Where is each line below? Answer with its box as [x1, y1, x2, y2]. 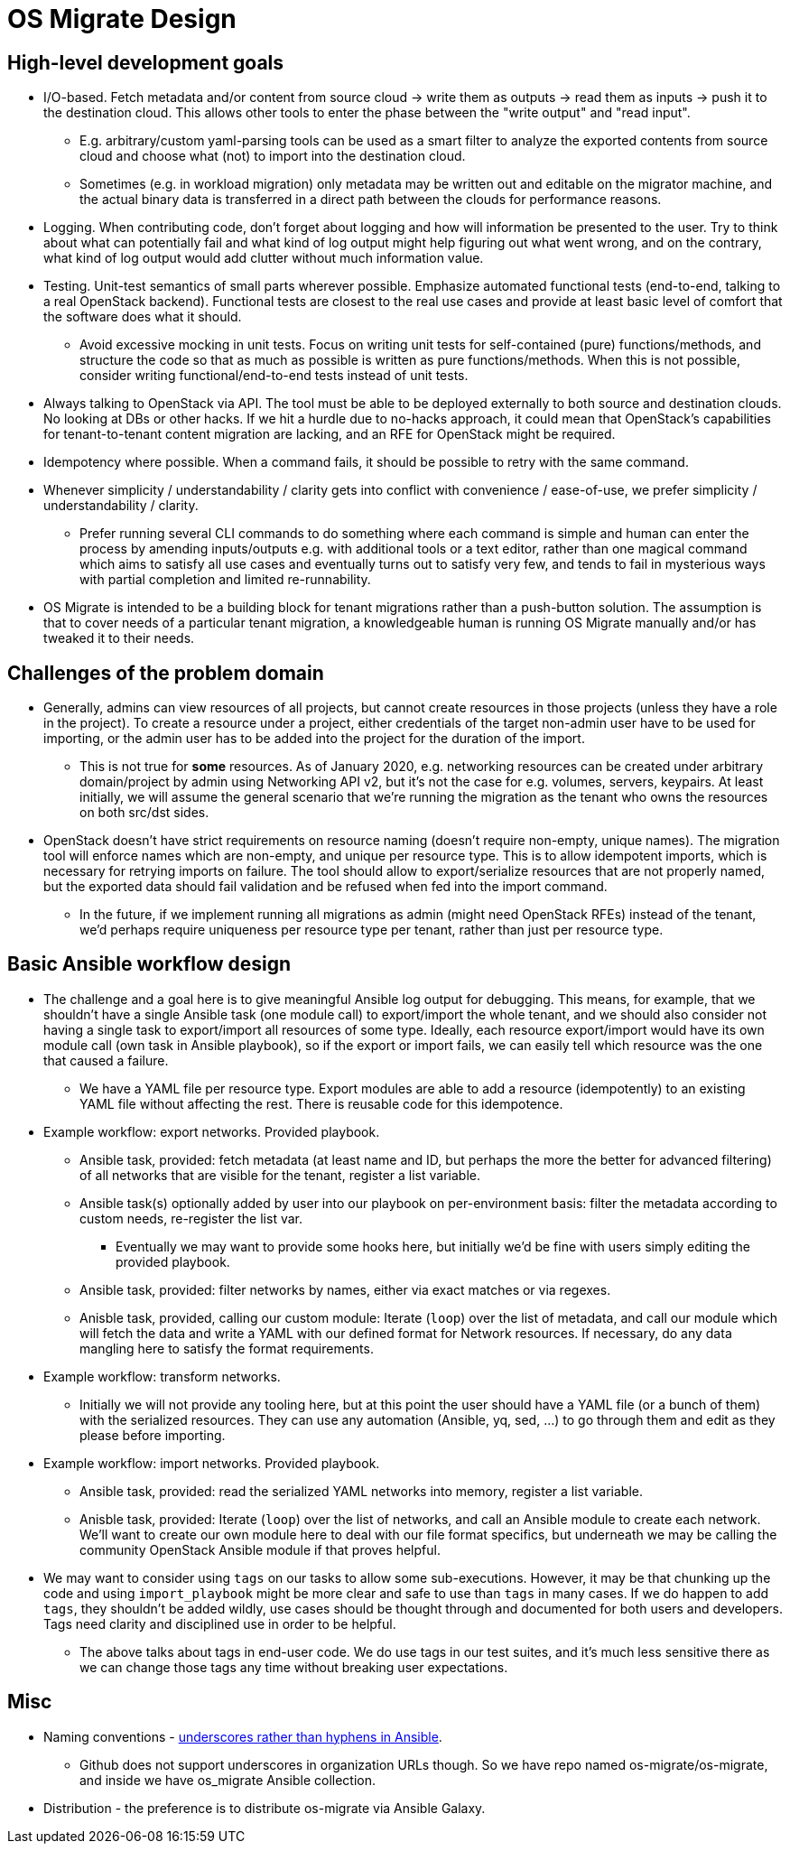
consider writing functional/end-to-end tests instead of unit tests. [79, 367, 469, 384]
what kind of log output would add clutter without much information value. [43, 250, 484, 266]
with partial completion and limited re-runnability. [79, 572, 371, 588]
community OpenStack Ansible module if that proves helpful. [79, 1541, 441, 1558]
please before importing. [79, 1427, 226, 1443]
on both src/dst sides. [79, 805, 209, 821]
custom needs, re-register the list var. [79, 1210, 302, 1226]
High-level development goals [7, 51, 284, 74]
